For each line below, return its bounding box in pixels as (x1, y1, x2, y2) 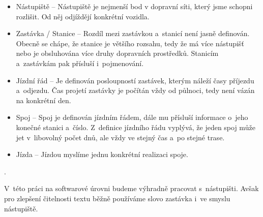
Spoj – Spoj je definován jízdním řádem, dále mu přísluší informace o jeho (16, 112, 248, 122)
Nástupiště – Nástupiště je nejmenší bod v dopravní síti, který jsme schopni (16, 1, 253, 11)
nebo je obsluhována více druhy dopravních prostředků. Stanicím (16, 48, 219, 58)
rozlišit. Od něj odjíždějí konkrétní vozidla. (16, 11, 150, 21)
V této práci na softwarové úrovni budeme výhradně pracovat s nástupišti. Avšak (4, 183, 259, 194)
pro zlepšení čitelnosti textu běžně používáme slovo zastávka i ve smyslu (4, 193, 230, 203)
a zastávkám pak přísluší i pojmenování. (16, 57, 144, 68)
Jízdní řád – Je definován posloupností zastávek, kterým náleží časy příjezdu (16, 75, 254, 85)
